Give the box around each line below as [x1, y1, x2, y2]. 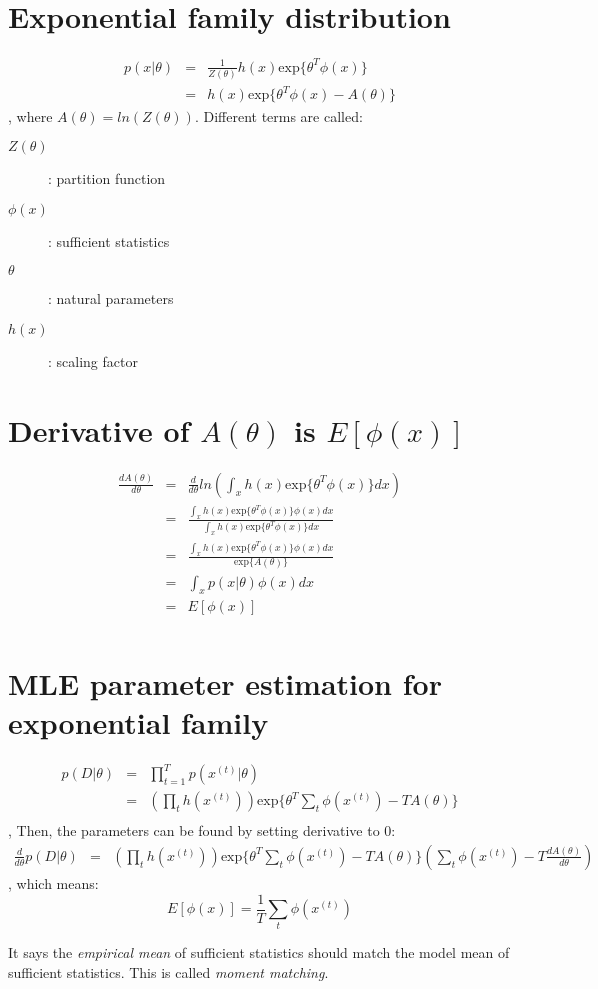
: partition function [48, 168, 166, 189]
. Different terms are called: [194, 105, 363, 126]
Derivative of [8, 409, 190, 450]
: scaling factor [48, 350, 138, 371]
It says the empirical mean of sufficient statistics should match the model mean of [8, 942, 510, 963]
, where [8, 105, 53, 126]
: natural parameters [48, 288, 174, 309]
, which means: [8, 872, 99, 893]
